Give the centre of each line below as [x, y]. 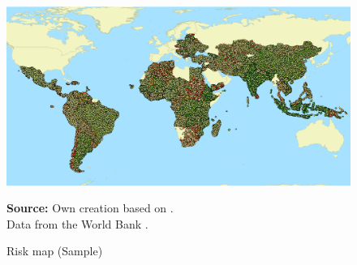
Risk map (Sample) [55, 251]
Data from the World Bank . [77, 223]
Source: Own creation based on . [90, 208]
